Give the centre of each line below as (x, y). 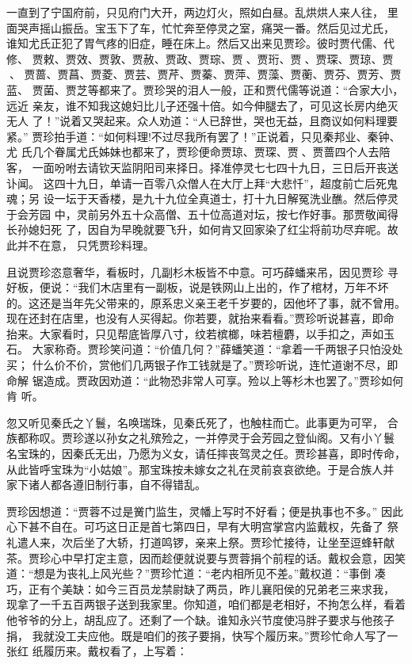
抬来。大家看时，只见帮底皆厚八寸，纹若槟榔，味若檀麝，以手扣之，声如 (195, 333)
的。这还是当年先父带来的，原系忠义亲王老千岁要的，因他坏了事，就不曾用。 (206, 302)
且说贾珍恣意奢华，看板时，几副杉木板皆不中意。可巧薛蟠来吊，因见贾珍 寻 (202, 271)
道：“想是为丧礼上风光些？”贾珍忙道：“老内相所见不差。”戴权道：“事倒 (189, 573)
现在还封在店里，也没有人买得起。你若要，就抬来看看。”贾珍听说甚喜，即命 (200, 318)
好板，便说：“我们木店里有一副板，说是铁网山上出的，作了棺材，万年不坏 (198, 287)
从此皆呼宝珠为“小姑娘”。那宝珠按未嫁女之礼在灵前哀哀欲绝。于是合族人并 (200, 469)
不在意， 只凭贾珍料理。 (91, 244)
